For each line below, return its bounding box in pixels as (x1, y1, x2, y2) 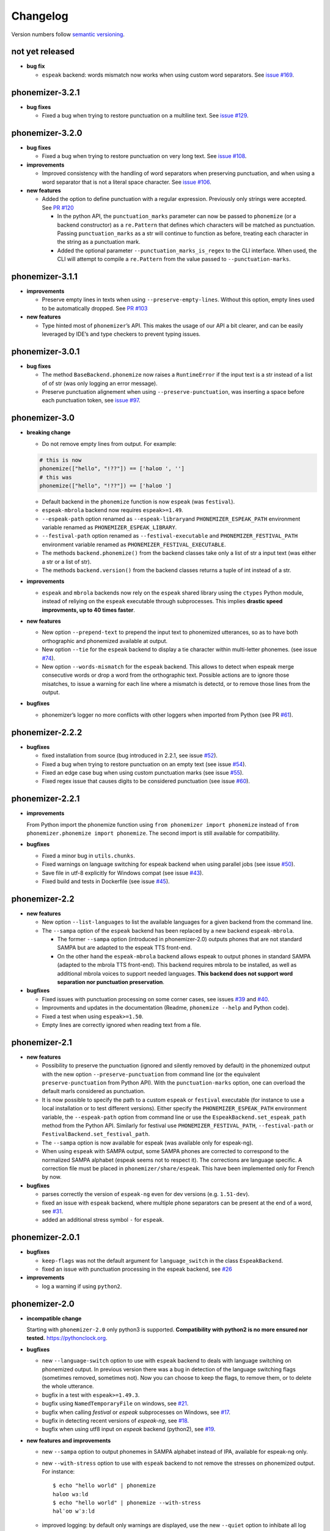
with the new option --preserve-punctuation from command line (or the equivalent (42, 1070, 260, 1078)
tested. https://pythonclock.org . (26, 1334, 108, 1342)
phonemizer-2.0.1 (11, 1232, 80, 1243)
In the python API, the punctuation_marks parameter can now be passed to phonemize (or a (57, 213, 296, 220)
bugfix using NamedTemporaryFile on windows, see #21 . (42, 1400, 189, 1407)
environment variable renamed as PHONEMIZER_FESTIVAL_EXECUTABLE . (42, 541, 226, 548)
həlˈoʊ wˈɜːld (53, 1508, 95, 1515)
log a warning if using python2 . (42, 1282, 122, 1290)
